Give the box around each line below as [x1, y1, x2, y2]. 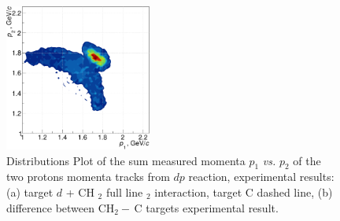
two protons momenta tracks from [6, 168, 170, 185]
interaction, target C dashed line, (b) [154, 183, 333, 200]
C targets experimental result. [134, 199, 279, 215]
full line [105, 183, 143, 200]
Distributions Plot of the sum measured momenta [6, 152, 246, 168]
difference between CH [6, 199, 115, 215]
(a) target [6, 183, 54, 200]
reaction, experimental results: [188, 168, 334, 185]
